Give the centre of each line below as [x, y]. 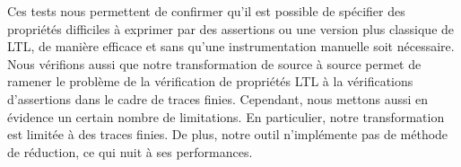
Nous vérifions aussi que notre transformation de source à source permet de [214, 63]
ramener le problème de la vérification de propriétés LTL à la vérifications [210, 81]
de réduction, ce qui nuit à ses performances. [130, 151]
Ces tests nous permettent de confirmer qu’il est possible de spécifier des [206, 11]
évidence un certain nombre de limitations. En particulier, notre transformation [226, 116]
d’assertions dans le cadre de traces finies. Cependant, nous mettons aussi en [218, 98]
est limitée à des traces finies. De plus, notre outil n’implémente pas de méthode [228, 134]
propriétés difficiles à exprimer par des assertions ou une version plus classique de [231, 28]
